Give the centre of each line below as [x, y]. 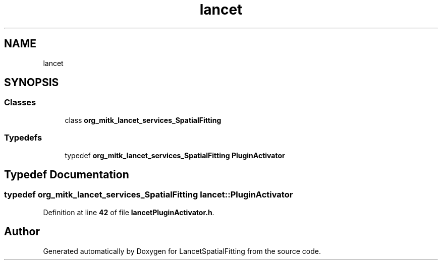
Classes [20, 103]
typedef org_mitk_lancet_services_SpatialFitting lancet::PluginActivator [149, 195]
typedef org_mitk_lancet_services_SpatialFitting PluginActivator [175, 155]
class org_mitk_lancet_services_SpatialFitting [143, 120]
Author [22, 232]
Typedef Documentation [67, 174]
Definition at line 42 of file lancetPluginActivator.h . [129, 212]
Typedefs [23, 138]
